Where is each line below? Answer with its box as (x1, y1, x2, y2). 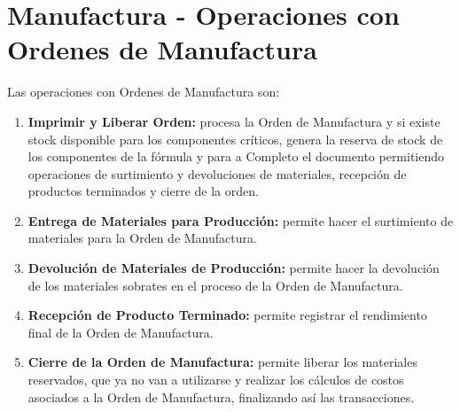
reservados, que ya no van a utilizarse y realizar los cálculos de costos (27, 370, 404, 389)
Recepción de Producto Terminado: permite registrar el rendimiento (27, 306, 427, 324)
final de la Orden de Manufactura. (27, 323, 214, 341)
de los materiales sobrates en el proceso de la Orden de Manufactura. (27, 276, 403, 294)
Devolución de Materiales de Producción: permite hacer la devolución (27, 259, 440, 277)
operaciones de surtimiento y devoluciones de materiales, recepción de (27, 164, 407, 183)
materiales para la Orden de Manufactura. (27, 229, 257, 247)
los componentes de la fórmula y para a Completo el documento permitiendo (27, 147, 445, 166)
